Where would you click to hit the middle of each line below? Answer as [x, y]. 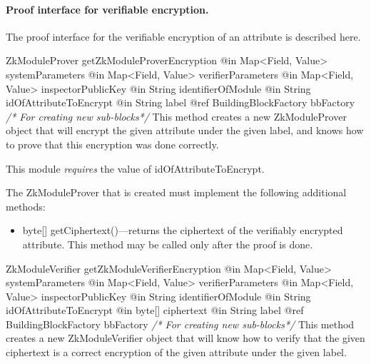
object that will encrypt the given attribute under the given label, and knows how [185, 130]
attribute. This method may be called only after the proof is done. [168, 244]
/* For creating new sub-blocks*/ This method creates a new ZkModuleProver [176, 116]
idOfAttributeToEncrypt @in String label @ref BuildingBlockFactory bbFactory [181, 102]
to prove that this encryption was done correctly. [112, 144]
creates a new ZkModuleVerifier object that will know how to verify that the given [185, 338]
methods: [26, 206]
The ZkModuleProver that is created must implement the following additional [176, 192]
